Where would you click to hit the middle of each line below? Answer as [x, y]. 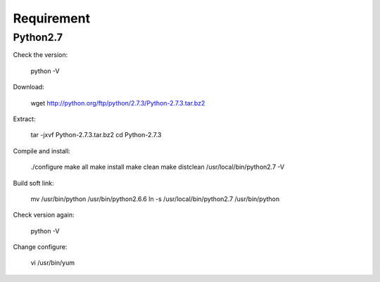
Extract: [24, 119]
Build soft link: [33, 183]
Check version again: [44, 215]
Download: [29, 87]
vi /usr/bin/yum [53, 263]
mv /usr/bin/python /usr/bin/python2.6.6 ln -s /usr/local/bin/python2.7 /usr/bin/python [155, 199]
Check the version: [40, 55]
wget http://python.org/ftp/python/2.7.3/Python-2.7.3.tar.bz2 [118, 103]
